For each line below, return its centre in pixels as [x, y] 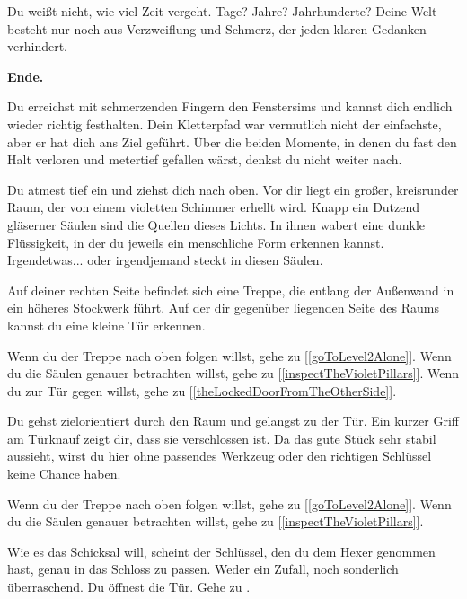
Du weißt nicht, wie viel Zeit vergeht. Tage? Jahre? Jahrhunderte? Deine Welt [222, 11]
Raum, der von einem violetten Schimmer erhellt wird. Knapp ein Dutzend [214, 207]
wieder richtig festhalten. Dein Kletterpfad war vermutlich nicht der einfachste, [225, 123]
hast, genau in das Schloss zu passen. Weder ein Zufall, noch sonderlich [203, 569]
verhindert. [37, 46]
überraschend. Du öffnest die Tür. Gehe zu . [129, 587]
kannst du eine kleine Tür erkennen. [106, 325]
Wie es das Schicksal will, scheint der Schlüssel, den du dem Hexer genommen [221, 551]
